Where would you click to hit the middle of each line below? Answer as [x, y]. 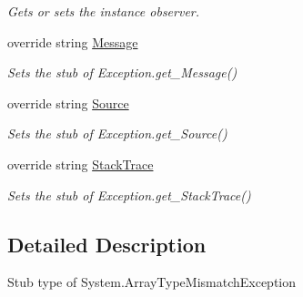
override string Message [73, 41]
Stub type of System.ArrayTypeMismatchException [152, 282]
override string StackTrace [81, 164]
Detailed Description [107, 244]
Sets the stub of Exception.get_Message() [122, 72]
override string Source [68, 102]
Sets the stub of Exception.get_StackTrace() [129, 195]
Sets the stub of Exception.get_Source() [117, 133]
